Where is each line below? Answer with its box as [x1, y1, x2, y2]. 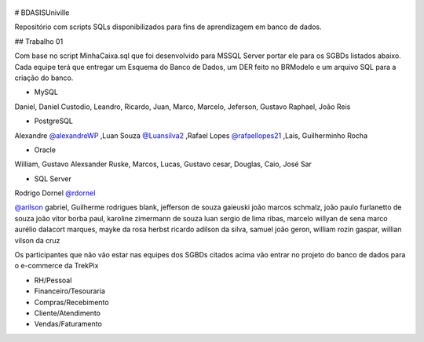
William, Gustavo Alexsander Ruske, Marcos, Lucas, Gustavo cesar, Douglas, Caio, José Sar [14, 159, 312, 169]
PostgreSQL [34, 116, 74, 126]
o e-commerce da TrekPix [14, 261, 99, 271]
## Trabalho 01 [14, 36, 64, 46]
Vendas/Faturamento [34, 319, 102, 329]
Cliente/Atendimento [34, 308, 101, 318]
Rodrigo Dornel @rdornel [14, 188, 96, 198]
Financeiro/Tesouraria [34, 286, 106, 296]
